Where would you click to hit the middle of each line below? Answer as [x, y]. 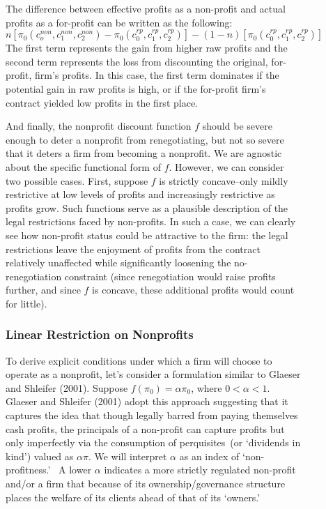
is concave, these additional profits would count [193, 290]
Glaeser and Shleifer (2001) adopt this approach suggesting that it [147, 401]
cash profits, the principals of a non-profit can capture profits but [145, 428]
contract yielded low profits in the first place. [102, 102]
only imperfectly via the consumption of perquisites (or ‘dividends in [153, 442]
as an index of [209, 456]
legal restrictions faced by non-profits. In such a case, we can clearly [151, 221]
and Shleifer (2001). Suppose [67, 387]
